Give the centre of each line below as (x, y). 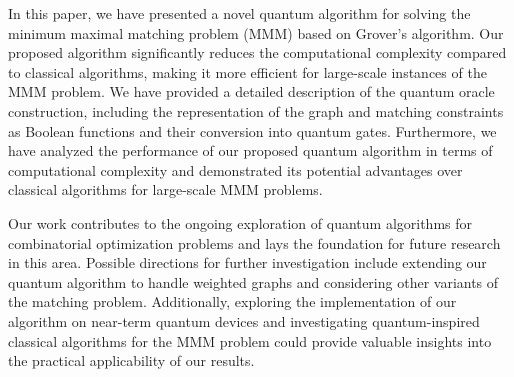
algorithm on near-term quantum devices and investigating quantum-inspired (244, 320)
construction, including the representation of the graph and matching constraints (256, 110)
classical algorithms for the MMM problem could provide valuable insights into (250, 340)
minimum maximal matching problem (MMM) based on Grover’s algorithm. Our (256, 32)
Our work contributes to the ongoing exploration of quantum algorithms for (240, 222)
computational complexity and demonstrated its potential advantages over (235, 169)
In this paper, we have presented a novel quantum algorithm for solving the (239, 13)
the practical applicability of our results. (131, 360)
